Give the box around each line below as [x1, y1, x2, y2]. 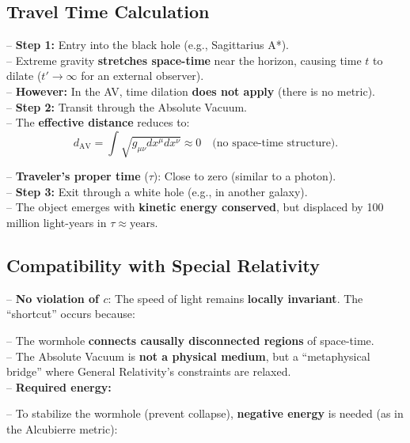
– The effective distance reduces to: [6, 114, 190, 131]
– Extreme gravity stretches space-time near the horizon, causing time [6, 51, 362, 68]
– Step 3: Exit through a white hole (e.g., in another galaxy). [6, 183, 308, 199]
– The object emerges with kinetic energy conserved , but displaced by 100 [6, 199, 384, 215]
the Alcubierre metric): [6, 420, 118, 437]
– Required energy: [6, 378, 112, 395]
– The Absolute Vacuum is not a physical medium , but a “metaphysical [6, 347, 370, 364]
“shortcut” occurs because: [6, 305, 135, 322]
